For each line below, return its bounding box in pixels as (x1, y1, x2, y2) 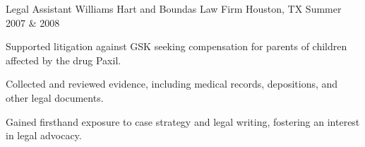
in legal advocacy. (6, 128, 82, 143)
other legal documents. (6, 90, 104, 105)
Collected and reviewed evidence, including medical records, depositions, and (6, 76, 338, 91)
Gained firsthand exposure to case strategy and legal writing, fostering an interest (6, 114, 360, 129)
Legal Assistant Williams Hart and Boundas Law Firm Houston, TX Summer (6, 1, 342, 16)
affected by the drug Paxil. (6, 52, 121, 67)
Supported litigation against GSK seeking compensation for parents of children (6, 39, 347, 54)
